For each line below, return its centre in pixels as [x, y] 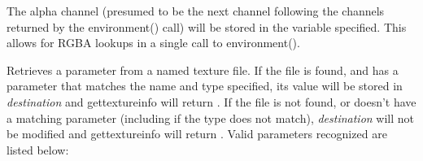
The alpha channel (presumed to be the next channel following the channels [196, 11]
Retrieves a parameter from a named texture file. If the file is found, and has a [203, 70]
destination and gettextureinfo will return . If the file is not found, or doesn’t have [211, 101]
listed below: [38, 149]
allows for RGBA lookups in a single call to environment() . [153, 43]
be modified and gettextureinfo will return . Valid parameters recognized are [197, 134]
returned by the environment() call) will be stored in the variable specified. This [207, 26]
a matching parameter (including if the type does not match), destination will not [211, 117]
